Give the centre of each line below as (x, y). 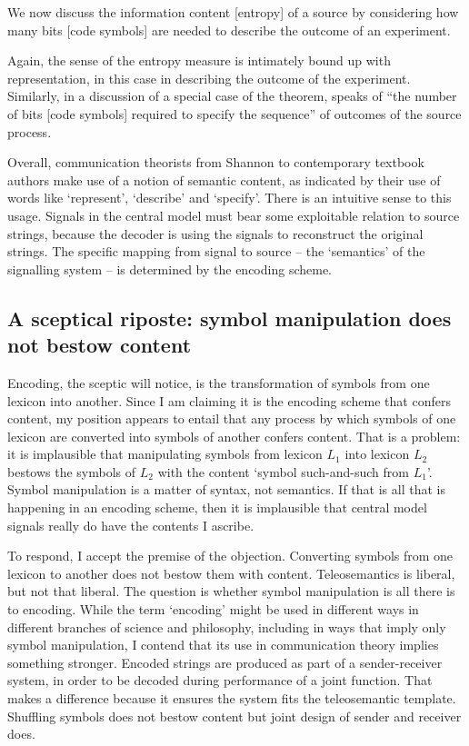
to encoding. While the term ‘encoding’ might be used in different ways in (213, 609)
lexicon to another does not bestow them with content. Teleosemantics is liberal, (231, 573)
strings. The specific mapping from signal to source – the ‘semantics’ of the (216, 251)
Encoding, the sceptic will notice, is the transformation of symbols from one (219, 382)
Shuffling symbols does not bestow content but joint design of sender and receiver (234, 716)
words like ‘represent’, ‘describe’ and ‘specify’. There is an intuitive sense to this (230, 198)
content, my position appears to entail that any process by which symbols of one (232, 418)
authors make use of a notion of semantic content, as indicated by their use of (224, 179)
